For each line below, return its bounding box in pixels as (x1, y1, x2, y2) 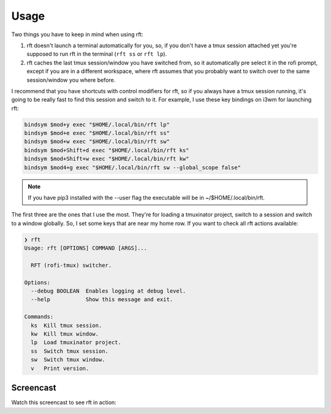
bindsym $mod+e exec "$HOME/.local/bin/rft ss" (24, 129, 170, 137)
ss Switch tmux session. (31, 347, 108, 355)
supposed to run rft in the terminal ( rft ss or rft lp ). (26, 50, 167, 58)
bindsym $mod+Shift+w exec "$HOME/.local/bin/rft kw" (24, 155, 189, 163)
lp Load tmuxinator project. (31, 339, 122, 346)
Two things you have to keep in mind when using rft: (11, 31, 143, 38)
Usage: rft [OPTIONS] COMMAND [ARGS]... (24, 245, 147, 251)
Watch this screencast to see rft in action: (11, 399, 116, 406)
